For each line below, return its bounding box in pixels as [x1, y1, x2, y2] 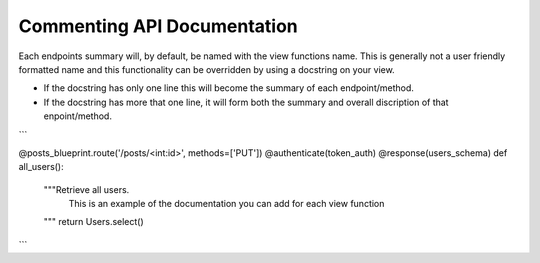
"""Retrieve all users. [43, 183, 130, 195]
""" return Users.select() [43, 216, 144, 228]
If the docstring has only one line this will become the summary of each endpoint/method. [43, 82, 415, 94]
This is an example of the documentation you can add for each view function [68, 198, 385, 210]
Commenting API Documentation [18, 15, 299, 37]
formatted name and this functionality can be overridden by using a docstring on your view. [18, 63, 395, 75]
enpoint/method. [43, 110, 112, 122]
